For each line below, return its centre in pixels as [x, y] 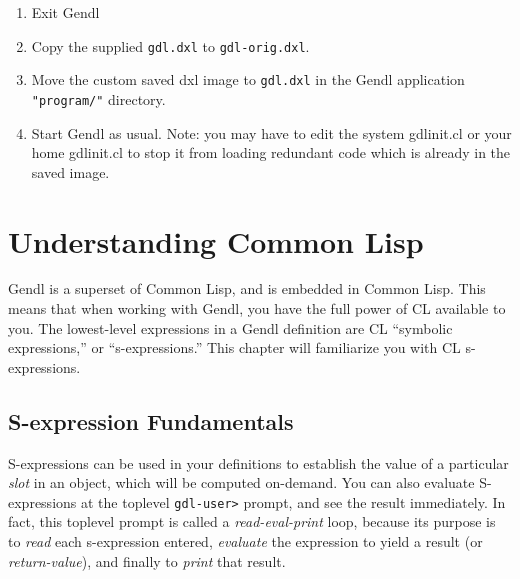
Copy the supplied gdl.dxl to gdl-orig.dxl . [170, 45]
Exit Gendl [65, 12]
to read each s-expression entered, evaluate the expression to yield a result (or [245, 541]
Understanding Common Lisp [216, 240]
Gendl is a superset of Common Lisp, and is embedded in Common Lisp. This [247, 288]
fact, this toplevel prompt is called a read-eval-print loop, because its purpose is [252, 521]
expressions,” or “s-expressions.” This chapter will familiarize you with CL [234, 347]
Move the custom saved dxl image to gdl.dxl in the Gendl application [248, 79]
